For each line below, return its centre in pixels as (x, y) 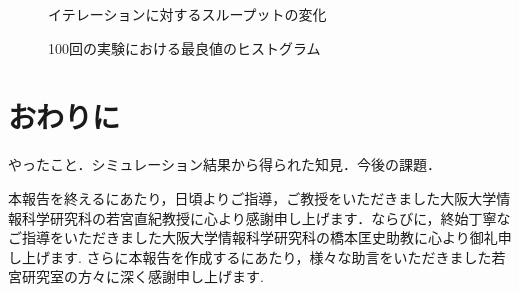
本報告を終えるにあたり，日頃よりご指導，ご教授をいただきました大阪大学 (252, 197)
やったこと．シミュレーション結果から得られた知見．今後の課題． (225, 164)
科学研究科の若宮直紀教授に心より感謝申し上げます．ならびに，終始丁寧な (266, 217)
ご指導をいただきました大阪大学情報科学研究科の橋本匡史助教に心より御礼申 (260, 237)
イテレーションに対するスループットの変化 (187, 14)
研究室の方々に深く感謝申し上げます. (142, 276)
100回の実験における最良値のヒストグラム (184, 47)
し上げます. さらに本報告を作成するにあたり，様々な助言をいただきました (250, 256)
